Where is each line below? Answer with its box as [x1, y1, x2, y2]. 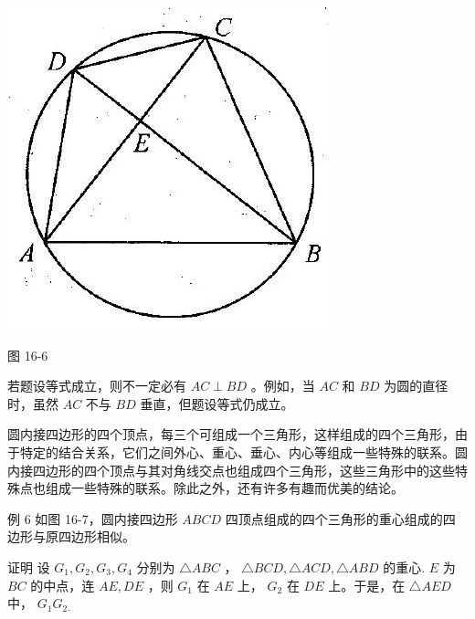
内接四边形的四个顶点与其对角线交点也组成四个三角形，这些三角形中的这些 [7, 460, 455, 479]
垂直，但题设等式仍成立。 [140, 393, 294, 413]
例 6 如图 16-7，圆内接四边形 [7, 509, 178, 528]
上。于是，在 [328, 575, 406, 594]
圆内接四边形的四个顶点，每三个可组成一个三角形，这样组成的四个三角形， [7, 425, 455, 444]
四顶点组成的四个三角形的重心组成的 [225, 509, 443, 528]
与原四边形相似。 [32, 527, 135, 546]
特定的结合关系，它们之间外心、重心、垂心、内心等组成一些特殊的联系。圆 [19, 442, 468, 461]
